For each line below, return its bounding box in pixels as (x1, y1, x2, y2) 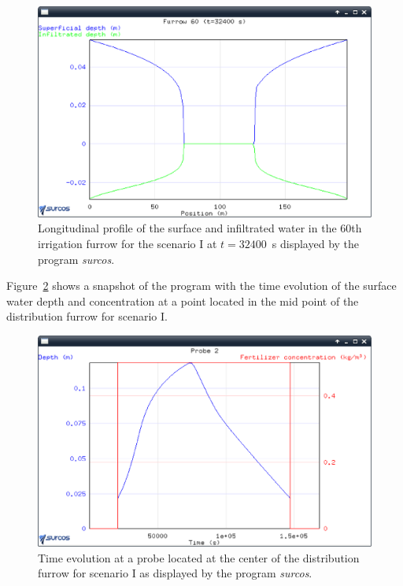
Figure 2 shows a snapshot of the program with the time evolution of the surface (6, 277, 397, 294)
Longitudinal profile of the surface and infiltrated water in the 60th (38, 220, 362, 236)
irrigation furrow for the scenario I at (38, 236, 217, 252)
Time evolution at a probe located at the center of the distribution (38, 549, 360, 566)
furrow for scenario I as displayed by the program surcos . (38, 565, 312, 581)
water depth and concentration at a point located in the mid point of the (6, 292, 359, 309)
